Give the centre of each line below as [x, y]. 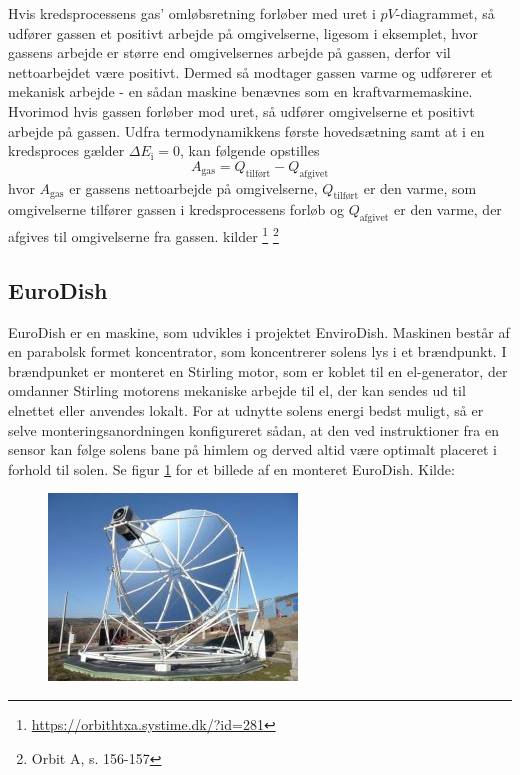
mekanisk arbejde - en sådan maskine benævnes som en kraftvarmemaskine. [240, 91]
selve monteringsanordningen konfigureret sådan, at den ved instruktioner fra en [254, 429]
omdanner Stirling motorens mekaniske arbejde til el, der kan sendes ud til [237, 390]
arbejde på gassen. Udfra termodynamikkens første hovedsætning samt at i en [246, 130]
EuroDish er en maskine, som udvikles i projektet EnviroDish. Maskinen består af [259, 331]
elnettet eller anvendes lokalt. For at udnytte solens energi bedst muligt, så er [246, 409]
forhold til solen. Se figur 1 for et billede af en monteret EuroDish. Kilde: [231, 468]
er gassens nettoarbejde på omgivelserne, [193, 187]
